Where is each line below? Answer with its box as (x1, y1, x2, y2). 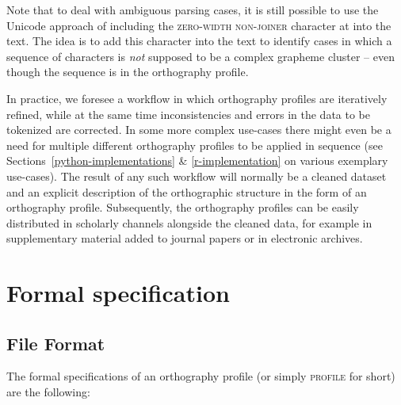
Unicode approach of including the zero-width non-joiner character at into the (6, 17, 391, 33)
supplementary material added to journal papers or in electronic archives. (6, 230, 363, 246)
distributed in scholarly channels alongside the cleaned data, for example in (6, 214, 372, 231)
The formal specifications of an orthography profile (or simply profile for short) (6, 368, 395, 384)
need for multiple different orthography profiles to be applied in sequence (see (6, 136, 383, 153)
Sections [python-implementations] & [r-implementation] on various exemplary (6, 152, 388, 169)
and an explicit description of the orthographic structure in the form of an (6, 183, 367, 200)
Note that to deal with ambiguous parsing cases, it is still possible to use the (6, 2, 379, 17)
